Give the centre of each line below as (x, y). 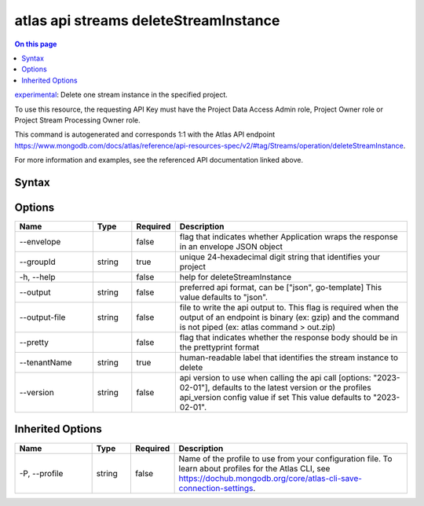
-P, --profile (41, 473)
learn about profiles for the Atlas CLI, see (254, 468)
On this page (36, 44)
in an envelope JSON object (231, 246)
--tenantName (46, 362)
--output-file (42, 317)
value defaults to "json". (224, 297)
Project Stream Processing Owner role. (77, 120)
